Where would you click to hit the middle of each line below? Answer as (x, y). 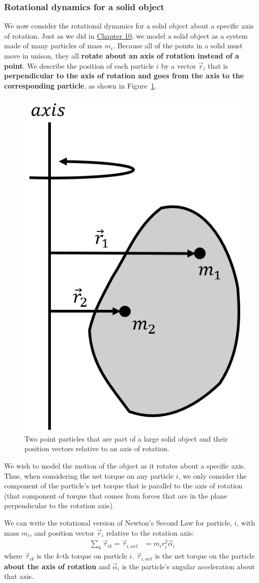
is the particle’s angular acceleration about (188, 566)
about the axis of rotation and (57, 566)
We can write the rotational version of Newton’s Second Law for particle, (118, 522)
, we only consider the (212, 475)
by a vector (178, 65)
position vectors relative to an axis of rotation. (97, 448)
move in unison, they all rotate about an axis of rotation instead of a (122, 55)
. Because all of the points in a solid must (178, 46)
